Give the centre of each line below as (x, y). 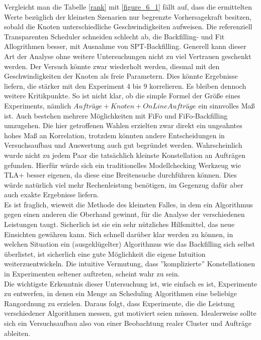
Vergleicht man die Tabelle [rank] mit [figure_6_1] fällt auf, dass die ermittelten (128, 7)
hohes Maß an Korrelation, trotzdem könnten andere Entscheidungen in (114, 135)
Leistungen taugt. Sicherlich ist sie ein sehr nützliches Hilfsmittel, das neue (119, 224)
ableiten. (17, 333)
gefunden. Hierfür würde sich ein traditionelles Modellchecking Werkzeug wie (122, 165)
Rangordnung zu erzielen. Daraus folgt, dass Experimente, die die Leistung (119, 303)
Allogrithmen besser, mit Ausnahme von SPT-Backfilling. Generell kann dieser (125, 46)
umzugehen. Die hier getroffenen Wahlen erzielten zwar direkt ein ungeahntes (123, 125)
